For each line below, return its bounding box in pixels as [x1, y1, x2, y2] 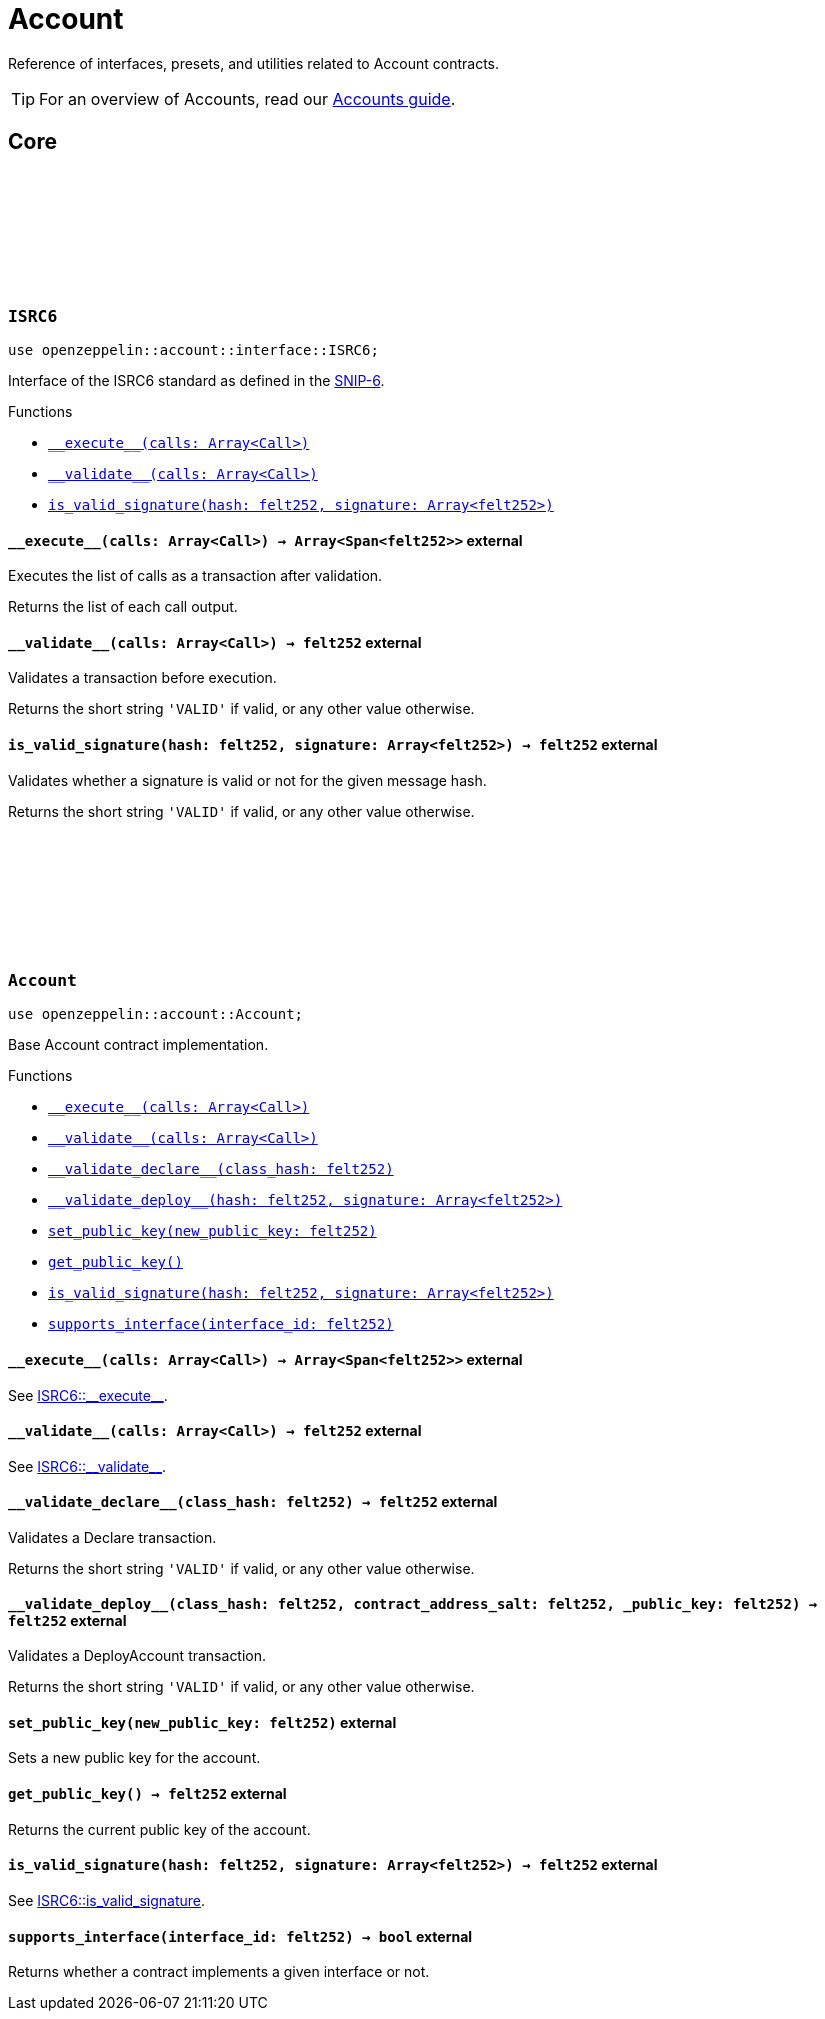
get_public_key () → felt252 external [8, 1785, 287, 1803]
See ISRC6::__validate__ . [8, 1457, 166, 1475]
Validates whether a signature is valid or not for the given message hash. [8, 771, 487, 789]
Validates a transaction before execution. [8, 669, 277, 687]
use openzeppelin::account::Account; [8, 1006, 304, 1023]
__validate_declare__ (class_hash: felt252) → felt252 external [8, 1493, 498, 1511]
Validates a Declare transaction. [8, 1529, 217, 1547]
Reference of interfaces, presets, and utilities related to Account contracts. [8, 54, 500, 72]
